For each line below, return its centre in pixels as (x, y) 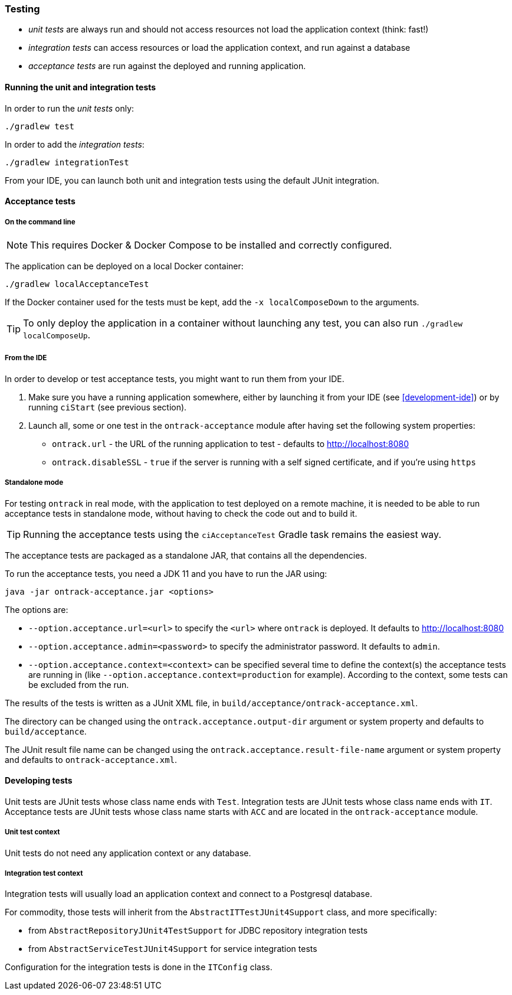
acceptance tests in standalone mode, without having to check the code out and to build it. (181, 513)
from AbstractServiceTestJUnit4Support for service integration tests (173, 949)
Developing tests (39, 781)
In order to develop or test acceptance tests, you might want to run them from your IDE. (175, 379)
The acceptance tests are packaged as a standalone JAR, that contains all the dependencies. (186, 555)
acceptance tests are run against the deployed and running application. (167, 66)
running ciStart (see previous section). (108, 407)
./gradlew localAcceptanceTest (77, 284)
